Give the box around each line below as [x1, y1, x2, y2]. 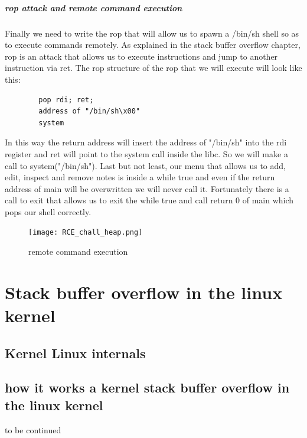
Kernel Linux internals [5, 343, 146, 362]
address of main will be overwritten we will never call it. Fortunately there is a [5, 182, 289, 194]
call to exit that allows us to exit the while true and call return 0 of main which [5, 194, 294, 206]
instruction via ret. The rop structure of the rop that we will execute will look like [5, 61, 302, 74]
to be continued [5, 423, 61, 436]
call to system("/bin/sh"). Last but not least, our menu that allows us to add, [5, 159, 286, 171]
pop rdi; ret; [38, 95, 94, 104]
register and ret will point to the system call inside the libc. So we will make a [5, 147, 288, 160]
